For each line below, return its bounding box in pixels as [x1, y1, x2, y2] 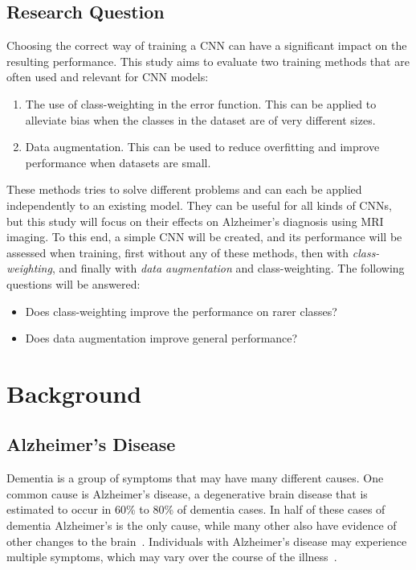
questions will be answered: [6, 275, 141, 292]
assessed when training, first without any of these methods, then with [6, 244, 349, 260]
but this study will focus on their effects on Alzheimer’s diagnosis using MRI [6, 212, 384, 229]
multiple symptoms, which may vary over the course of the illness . [6, 548, 337, 565]
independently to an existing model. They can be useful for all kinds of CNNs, [6, 196, 392, 213]
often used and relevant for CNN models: [6, 68, 209, 85]
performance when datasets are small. [25, 154, 211, 170]
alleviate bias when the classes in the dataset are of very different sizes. [25, 111, 376, 128]
